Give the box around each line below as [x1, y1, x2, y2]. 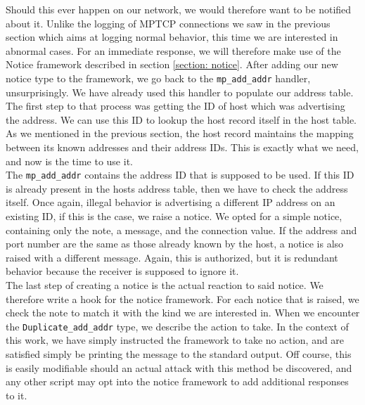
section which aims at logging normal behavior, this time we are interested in [6, 30, 338, 44]
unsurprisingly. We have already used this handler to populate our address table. [6, 84, 354, 99]
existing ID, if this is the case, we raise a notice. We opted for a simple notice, [6, 209, 342, 224]
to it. [6, 387, 27, 402]
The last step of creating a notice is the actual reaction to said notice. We [6, 278, 324, 292]
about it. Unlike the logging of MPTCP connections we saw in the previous [6, 15, 331, 30]
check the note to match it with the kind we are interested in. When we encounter [6, 305, 360, 320]
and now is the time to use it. [6, 153, 133, 168]
